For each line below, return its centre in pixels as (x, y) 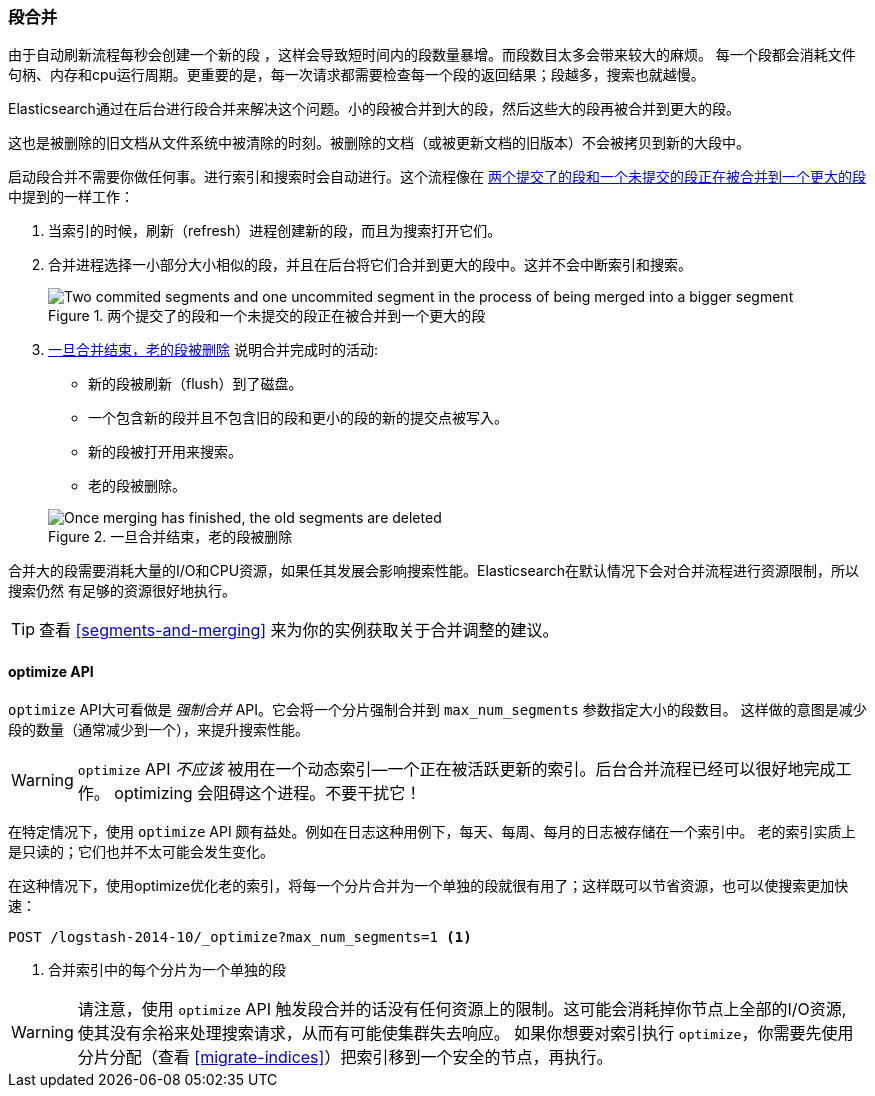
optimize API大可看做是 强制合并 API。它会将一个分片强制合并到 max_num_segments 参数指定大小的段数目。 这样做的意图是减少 (437, 709)
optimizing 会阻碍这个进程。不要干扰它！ (268, 792)
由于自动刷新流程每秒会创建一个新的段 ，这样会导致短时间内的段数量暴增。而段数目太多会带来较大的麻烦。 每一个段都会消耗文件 (432, 55)
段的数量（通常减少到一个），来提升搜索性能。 (158, 729)
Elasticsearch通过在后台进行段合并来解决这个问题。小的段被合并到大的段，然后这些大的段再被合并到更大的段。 (374, 109)
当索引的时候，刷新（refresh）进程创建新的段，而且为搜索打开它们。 (275, 231)
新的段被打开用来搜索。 (165, 452)
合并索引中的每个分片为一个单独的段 (167, 969)
